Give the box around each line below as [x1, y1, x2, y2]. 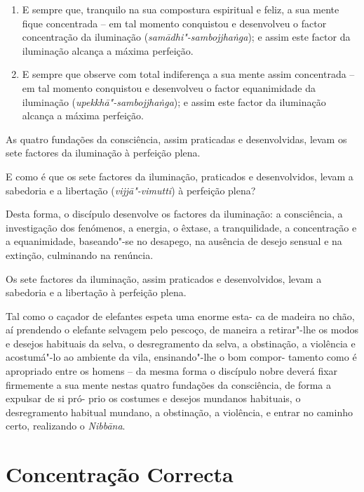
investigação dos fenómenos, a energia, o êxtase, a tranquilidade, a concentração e [6, 220, 357, 234]
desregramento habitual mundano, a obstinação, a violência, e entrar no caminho [6, 404, 353, 419]
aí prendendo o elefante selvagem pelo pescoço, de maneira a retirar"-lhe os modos [6, 322, 359, 337]
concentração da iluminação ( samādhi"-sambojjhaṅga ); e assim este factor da [22, 29, 351, 44]
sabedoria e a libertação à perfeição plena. [6, 285, 187, 300]
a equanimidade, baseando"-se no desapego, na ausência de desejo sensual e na [6, 234, 342, 248]
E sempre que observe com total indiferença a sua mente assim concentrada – [22, 67, 355, 81]
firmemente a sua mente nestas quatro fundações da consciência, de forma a [6, 377, 332, 392]
